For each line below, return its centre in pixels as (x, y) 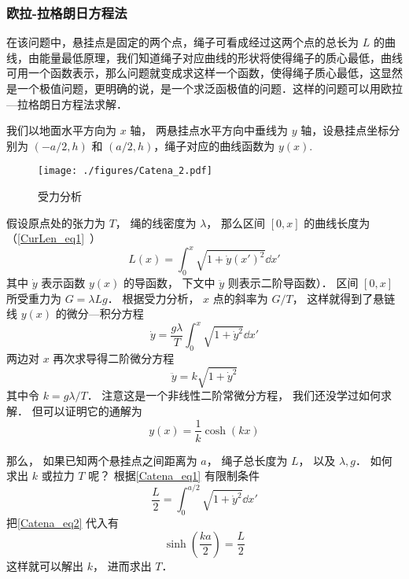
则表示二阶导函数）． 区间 (293, 283)
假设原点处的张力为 (56, 222)
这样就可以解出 (45, 565)
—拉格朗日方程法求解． (67, 103)
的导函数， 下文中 (169, 283)
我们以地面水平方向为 (61, 130)
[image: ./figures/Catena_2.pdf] (125, 171)
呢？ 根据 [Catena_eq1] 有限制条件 (174, 476)
